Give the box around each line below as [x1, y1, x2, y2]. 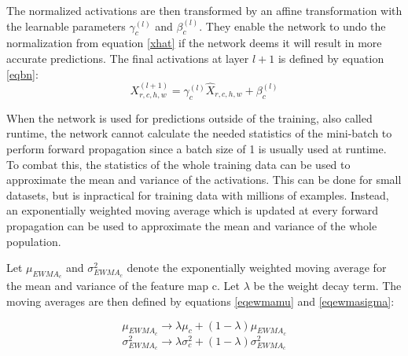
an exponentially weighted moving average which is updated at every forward [6, 202, 379, 218]
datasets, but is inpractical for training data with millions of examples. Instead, [6, 186, 389, 203]
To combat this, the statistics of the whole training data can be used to [6, 156, 351, 172]
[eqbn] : [6, 65, 39, 82]
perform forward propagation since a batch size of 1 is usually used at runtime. [6, 140, 387, 156]
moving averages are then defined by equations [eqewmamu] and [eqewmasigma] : [6, 292, 395, 309]
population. [6, 233, 61, 249]
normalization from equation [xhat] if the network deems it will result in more [6, 35, 382, 51]
